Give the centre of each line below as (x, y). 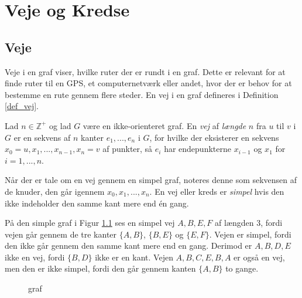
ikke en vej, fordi (35, 257)
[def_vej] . (22, 106)
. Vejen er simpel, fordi (250, 234)
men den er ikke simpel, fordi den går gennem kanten (100, 268)
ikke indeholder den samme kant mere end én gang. (97, 203)
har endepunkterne (198, 149)
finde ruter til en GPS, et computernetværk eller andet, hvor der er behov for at (148, 83)
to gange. (242, 268)
